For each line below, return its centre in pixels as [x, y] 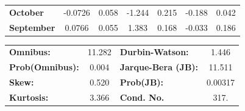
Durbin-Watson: [154, 52]
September [32, 27]
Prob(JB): [142, 82]
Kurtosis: [29, 97]
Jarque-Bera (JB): [159, 67]
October [27, 12]
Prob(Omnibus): [44, 67]
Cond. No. [142, 97]
